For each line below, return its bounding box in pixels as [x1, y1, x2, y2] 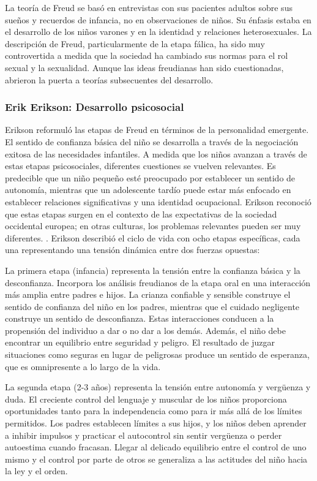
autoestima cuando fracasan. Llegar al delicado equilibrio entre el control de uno [5, 441, 307, 453]
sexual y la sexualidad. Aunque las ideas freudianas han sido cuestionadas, [5, 61, 284, 74]
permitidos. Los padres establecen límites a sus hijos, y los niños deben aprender [5, 417, 307, 430]
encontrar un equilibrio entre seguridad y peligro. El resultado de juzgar [5, 336, 275, 349]
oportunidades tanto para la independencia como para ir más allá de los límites [5, 404, 302, 417]
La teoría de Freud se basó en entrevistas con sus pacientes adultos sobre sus [5, 1, 293, 13]
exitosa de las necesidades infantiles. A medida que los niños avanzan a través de [5, 147, 307, 160]
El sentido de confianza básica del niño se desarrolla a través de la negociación [5, 135, 299, 148]
